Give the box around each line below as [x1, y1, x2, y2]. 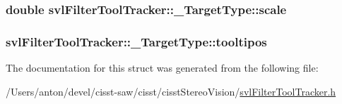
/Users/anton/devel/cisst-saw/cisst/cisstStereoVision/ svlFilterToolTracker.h [6, 84, 336, 98]
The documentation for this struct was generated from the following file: [6, 60, 319, 75]
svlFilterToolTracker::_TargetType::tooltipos [6, 32, 267, 50]
